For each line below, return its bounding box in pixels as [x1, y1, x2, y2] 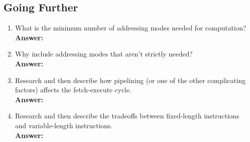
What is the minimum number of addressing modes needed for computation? [15, 23, 247, 33]
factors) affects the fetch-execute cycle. [15, 85, 132, 95]
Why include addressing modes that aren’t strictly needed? [15, 49, 193, 59]
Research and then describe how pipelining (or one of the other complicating [15, 75, 246, 85]
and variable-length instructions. [15, 120, 113, 130]
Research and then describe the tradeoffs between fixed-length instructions [15, 111, 239, 121]
